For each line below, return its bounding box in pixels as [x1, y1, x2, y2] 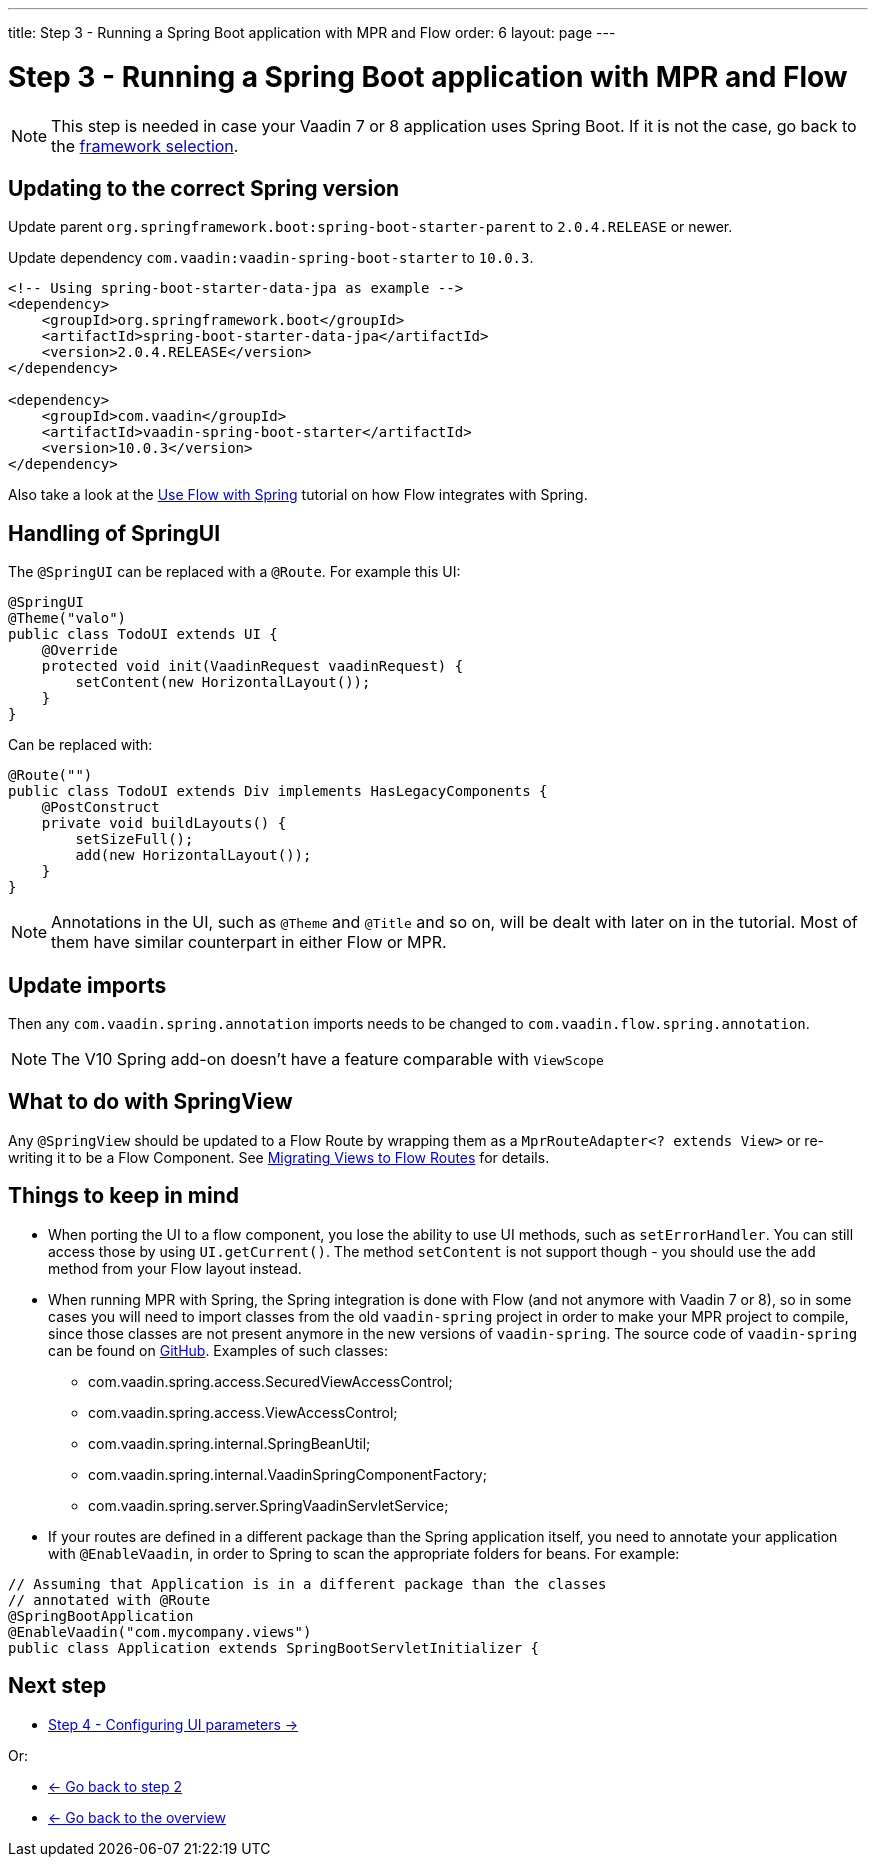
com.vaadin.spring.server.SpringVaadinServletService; [88, 1496, 449, 1514]
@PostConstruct [41, 799, 160, 816]
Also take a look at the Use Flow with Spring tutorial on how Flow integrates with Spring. [8, 486, 588, 504]
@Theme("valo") [8, 610, 127, 627]
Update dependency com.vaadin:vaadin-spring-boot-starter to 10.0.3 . [8, 249, 534, 267]
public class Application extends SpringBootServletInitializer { [8, 1639, 540, 1656]
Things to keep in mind [8, 1183, 240, 1209]
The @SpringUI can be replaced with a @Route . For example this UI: [8, 563, 461, 581]
